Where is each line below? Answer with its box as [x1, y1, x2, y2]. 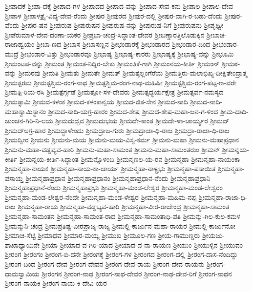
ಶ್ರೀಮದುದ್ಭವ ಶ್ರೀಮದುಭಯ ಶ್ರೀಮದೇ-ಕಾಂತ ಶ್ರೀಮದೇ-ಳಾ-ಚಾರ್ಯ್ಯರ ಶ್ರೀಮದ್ [55, 116, 230, 126]
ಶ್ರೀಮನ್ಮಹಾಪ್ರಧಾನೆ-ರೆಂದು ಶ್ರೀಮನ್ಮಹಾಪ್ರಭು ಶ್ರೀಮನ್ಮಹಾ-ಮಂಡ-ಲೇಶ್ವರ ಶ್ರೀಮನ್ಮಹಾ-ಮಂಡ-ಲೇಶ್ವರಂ [5, 182, 223, 193]
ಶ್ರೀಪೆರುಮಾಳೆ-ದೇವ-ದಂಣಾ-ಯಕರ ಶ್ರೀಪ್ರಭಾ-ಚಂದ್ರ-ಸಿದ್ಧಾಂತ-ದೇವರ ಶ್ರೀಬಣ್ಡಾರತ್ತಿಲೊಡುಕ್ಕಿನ [5, 29, 205, 39]
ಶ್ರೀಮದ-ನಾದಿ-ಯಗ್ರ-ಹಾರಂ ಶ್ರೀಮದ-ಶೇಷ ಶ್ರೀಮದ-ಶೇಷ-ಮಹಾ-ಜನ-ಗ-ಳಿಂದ [48, 106, 218, 116]
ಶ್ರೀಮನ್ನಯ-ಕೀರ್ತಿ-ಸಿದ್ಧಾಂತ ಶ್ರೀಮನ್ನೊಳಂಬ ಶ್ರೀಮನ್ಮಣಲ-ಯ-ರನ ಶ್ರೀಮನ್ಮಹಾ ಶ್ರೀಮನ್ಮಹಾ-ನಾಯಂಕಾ [19, 154, 240, 164]
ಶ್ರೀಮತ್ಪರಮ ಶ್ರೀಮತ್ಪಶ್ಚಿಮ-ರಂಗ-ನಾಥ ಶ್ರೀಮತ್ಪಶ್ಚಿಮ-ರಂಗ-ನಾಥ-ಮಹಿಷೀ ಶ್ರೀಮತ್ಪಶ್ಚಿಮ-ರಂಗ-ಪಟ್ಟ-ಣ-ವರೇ [5, 77, 236, 87]
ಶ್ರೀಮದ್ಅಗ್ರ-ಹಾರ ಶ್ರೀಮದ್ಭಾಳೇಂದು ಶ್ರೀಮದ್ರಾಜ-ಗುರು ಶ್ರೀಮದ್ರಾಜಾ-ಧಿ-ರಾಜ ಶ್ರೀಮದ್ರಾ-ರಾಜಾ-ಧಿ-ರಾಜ [5, 125, 230, 135]
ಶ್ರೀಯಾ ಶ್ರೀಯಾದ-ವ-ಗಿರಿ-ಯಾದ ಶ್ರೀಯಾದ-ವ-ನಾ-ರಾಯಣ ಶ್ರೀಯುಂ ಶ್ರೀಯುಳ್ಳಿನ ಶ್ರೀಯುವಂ [42, 239, 243, 250]
